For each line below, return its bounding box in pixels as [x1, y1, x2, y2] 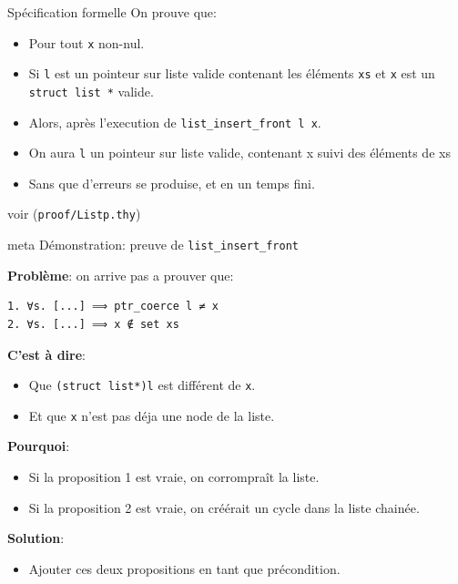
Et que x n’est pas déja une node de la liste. [28, 405, 275, 425]
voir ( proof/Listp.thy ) [7, 204, 141, 223]
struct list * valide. [28, 81, 154, 100]
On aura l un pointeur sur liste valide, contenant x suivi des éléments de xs [28, 143, 451, 162]
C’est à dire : [7, 344, 86, 364]
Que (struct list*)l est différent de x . [28, 375, 256, 394]
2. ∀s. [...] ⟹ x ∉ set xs [7, 317, 179, 331]
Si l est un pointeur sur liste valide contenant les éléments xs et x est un [28, 64, 435, 83]
